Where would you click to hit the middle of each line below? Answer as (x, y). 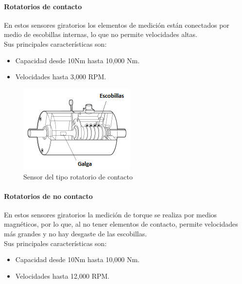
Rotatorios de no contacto (48, 196)
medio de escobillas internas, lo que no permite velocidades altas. (101, 34)
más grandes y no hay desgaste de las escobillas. (76, 233)
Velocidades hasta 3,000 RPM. (61, 77)
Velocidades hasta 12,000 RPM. (62, 275)
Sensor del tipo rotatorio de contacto (78, 177)
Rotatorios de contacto (43, 6)
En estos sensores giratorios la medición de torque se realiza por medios (111, 214)
